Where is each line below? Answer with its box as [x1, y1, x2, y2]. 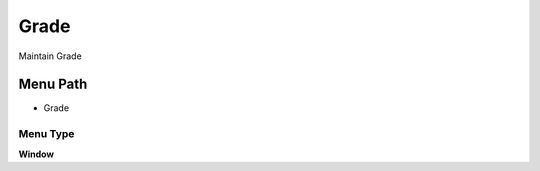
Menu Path [18, 76, 88, 93]
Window [18, 148, 55, 160]
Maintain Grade [18, 50, 82, 62]
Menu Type [18, 127, 75, 141]
